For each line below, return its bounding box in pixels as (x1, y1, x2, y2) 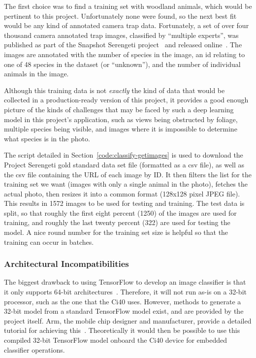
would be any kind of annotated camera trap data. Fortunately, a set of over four (4, 20, 249, 31)
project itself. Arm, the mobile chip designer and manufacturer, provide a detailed (4, 315, 252, 325)
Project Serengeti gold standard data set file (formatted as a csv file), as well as (4, 159, 245, 169)
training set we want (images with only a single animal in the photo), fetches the (4, 179, 248, 189)
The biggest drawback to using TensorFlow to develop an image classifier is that (4, 277, 246, 287)
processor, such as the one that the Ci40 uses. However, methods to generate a (4, 296, 241, 306)
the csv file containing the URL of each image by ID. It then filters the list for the (4, 169, 252, 179)
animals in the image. (4, 68, 69, 79)
